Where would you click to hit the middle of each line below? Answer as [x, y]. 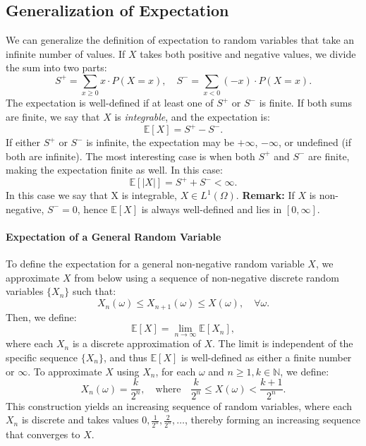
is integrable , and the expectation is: [192, 116]
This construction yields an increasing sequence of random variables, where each [179, 405]
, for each [176, 371]
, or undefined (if [315, 142]
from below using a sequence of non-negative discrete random [207, 277]
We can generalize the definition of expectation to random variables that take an [180, 40]
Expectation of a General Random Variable [114, 237]
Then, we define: [41, 317]
